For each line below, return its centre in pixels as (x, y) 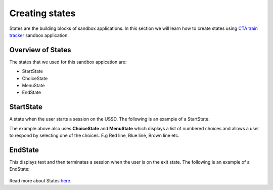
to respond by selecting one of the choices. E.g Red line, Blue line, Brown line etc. (94, 136)
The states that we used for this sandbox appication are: (68, 62)
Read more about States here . (40, 180)
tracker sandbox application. (39, 35)
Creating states (42, 13)
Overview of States (40, 50)
